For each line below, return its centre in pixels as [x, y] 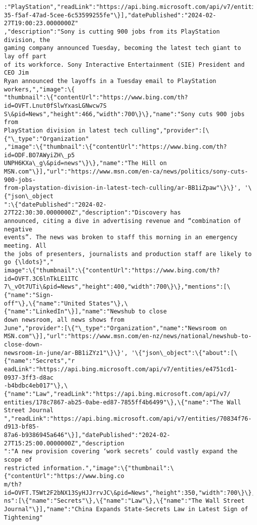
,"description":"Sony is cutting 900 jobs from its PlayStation [112, 31]
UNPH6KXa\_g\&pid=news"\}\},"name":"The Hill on [86, 163]
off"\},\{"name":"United [45, 303]
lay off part [25, 56]
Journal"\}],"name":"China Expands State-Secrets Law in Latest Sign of [126, 509]
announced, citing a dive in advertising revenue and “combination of [123, 221]
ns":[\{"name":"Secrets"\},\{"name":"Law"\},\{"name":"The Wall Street [124, 501]
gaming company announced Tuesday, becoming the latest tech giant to [123, 48]
